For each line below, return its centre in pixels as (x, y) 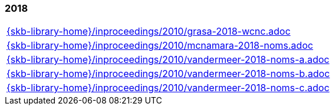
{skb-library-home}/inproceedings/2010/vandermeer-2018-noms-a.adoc (168, 60)
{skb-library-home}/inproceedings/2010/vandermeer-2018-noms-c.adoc (168, 88)
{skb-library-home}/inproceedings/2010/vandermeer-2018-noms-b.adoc (168, 74)
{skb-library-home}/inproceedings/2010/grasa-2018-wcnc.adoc (149, 31)
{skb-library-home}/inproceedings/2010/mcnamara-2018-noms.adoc (160, 46)
